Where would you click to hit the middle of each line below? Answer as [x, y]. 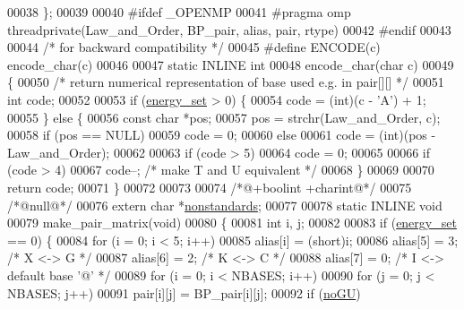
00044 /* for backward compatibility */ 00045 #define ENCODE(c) [194, 47]
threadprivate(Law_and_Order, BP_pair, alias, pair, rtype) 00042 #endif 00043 [229, 29]
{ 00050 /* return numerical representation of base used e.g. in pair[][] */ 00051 [226, 82]
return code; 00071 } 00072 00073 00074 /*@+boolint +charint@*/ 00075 [210, 187]
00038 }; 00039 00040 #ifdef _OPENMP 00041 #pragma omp [179, 12]
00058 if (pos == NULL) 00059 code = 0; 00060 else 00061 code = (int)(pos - [222, 135]
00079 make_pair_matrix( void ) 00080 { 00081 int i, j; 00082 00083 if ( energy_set [232, 223]
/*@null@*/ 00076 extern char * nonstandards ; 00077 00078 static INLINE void [225, 205]
